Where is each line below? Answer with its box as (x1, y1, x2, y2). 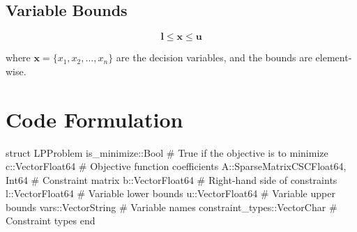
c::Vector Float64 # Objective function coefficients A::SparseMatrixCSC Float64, (6, 159, 347, 173)
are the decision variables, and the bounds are (116, 50, 312, 65)
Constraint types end (6, 213, 96, 228)
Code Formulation (6, 105, 183, 133)
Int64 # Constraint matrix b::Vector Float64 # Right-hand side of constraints (6, 172, 337, 187)
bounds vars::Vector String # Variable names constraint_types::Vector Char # (6, 199, 337, 214)
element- (315, 50, 352, 65)
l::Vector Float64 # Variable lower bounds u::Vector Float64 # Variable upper (6, 186, 335, 201)
